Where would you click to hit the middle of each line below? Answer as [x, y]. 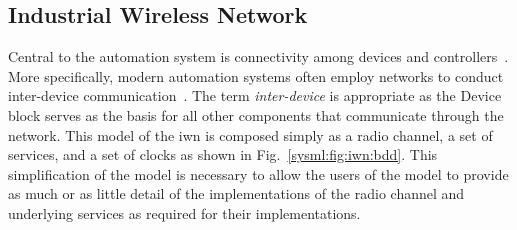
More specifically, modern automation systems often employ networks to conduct [256, 75]
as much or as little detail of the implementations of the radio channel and [236, 193]
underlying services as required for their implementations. [184, 212]
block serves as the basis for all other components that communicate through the [256, 114]
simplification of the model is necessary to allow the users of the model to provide [258, 173]
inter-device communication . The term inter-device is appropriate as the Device [255, 95]
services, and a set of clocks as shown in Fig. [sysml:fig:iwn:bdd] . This [223, 154]
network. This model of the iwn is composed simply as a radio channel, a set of [250, 134]
